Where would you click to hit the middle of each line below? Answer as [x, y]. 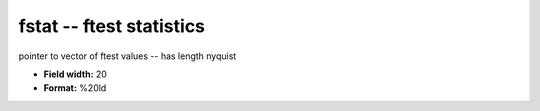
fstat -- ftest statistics [111, 26]
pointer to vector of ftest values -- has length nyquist [127, 56]
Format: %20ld [75, 88]
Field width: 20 [75, 74]
